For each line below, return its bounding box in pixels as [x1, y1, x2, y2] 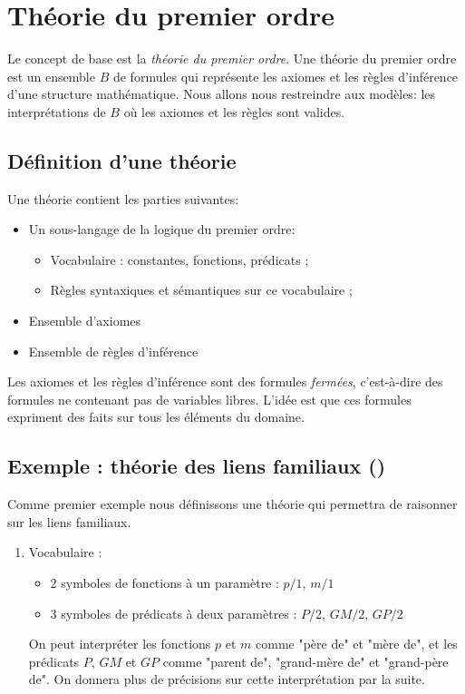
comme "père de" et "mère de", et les [256, 634, 458, 653]
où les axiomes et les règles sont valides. [123, 102, 345, 121]
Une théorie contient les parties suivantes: [7, 189, 239, 208]
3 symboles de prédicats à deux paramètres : [50, 603, 297, 622]
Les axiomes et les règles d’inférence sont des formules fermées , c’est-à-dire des [7, 372, 443, 391]
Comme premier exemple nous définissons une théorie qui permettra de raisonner [7, 494, 458, 513]
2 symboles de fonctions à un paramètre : [50, 573, 279, 592]
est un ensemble [7, 66, 95, 85]
